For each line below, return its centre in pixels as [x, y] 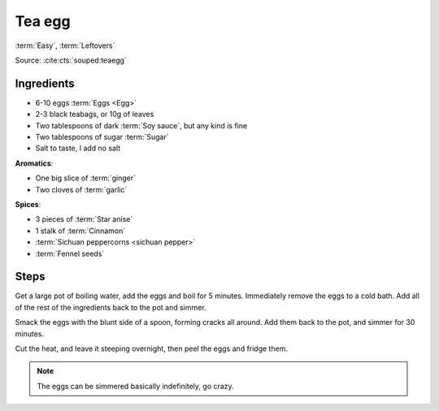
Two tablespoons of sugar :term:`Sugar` [102, 137]
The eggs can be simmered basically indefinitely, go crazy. [136, 386]
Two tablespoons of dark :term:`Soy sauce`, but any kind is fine [141, 125]
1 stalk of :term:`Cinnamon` [80, 231]
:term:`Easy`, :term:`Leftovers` [65, 45]
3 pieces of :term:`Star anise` [84, 219]
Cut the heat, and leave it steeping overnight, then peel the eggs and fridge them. [152, 348]
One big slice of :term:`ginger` [86, 178]
